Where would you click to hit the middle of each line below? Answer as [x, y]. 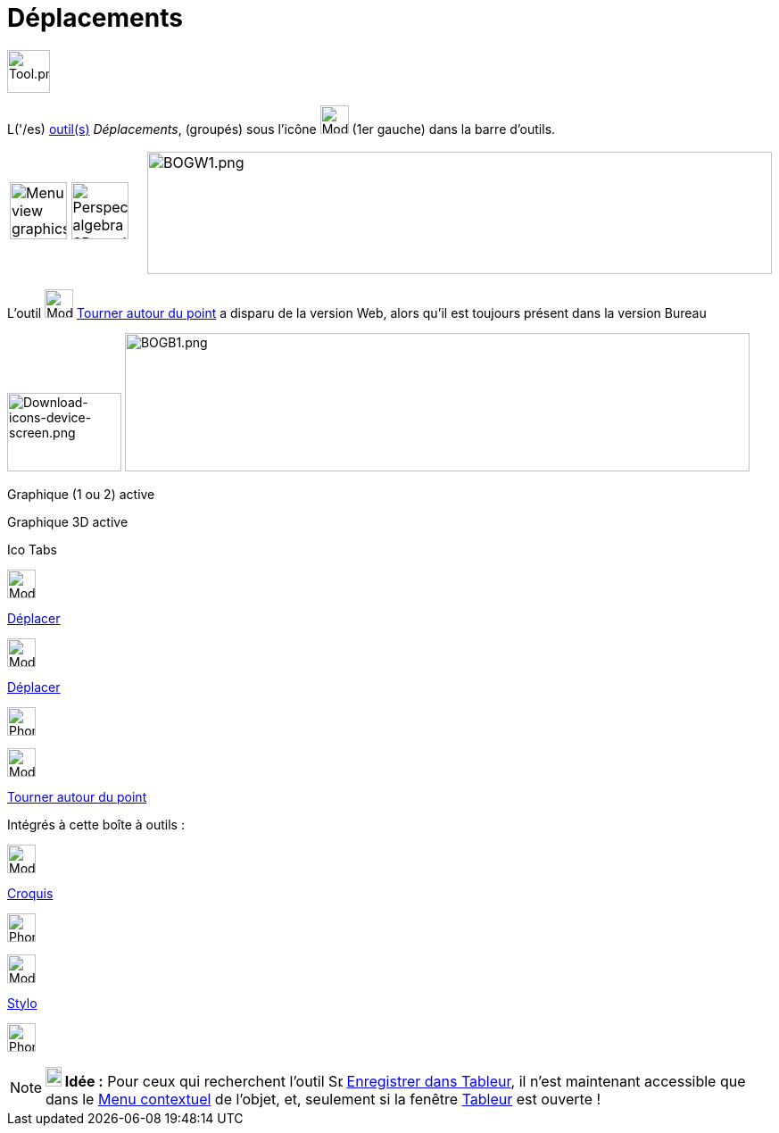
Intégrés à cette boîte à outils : [96, 824]
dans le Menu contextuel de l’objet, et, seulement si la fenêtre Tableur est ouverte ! [323, 1099]
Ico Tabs [32, 549]
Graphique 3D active [68, 521]
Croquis [30, 893]
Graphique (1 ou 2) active [81, 494]
